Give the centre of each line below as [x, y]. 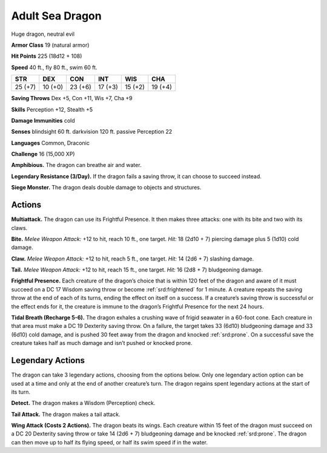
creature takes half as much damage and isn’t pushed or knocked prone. [102, 343]
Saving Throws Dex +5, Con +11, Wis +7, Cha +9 [72, 98]
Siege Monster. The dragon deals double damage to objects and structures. [106, 188]
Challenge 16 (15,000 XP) [43, 154]
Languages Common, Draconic [51, 143]
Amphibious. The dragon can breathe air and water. [76, 165]
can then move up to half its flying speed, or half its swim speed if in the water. [110, 442]
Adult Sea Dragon [57, 16]
